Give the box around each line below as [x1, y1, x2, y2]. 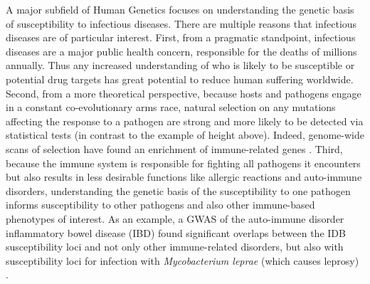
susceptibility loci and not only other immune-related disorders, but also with [6, 239, 344, 254]
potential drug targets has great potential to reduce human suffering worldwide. [6, 71, 354, 86]
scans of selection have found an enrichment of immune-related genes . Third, [6, 141, 343, 156]
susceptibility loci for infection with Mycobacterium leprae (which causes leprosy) [6, 253, 359, 268]
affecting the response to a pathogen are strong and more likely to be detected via [6, 113, 364, 128]
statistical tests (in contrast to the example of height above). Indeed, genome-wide [6, 127, 364, 142]
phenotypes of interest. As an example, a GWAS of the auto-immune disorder [6, 211, 344, 226]
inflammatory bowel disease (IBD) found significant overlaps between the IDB [6, 225, 346, 240]
